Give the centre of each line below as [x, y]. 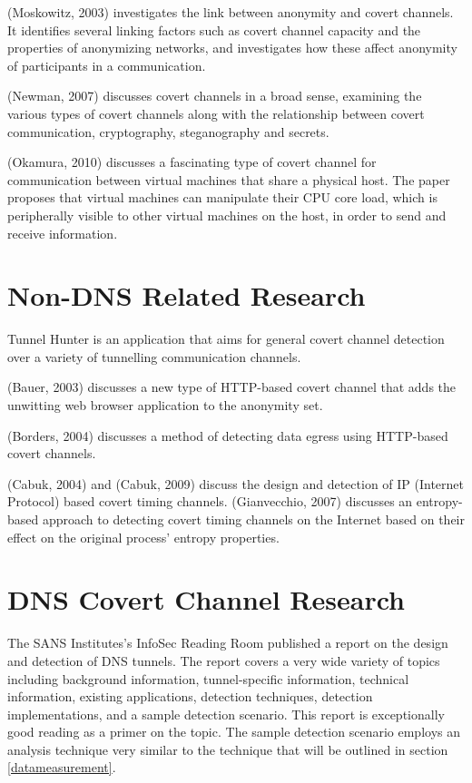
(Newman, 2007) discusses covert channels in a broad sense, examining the [215, 96]
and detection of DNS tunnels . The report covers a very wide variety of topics [224, 660]
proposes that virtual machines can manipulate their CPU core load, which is [222, 197]
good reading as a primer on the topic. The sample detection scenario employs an [234, 732]
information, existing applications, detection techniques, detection [190, 696]
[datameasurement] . [62, 767]
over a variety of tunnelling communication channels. [154, 356]
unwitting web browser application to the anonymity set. [165, 405]
